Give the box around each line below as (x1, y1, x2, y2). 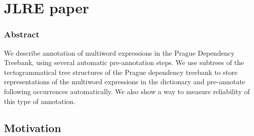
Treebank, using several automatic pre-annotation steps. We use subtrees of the (4, 57, 244, 68)
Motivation (4, 120, 61, 135)
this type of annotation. (4, 96, 75, 106)
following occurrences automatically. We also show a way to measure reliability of (4, 86, 250, 96)
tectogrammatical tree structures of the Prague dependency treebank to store (4, 67, 238, 77)
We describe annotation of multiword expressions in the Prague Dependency (4, 47, 235, 58)
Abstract (4, 28, 39, 40)
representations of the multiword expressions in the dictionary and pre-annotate (4, 76, 246, 87)
